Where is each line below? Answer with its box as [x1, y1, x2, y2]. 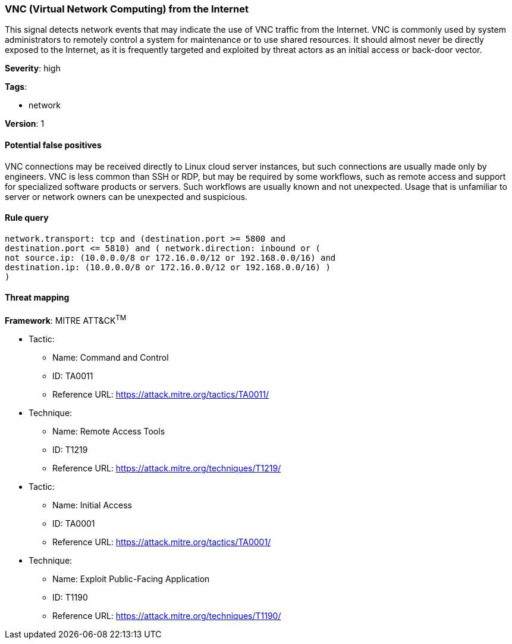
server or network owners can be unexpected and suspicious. [5, 191, 248, 202]
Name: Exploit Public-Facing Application [52, 573, 210, 584]
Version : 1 [5, 118, 45, 129]
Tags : [5, 82, 27, 92]
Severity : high [5, 63, 61, 74]
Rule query [5, 212, 49, 223]
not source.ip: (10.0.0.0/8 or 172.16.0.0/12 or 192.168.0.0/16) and [5, 252, 336, 262]
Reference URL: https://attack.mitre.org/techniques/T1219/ [52, 462, 281, 473]
